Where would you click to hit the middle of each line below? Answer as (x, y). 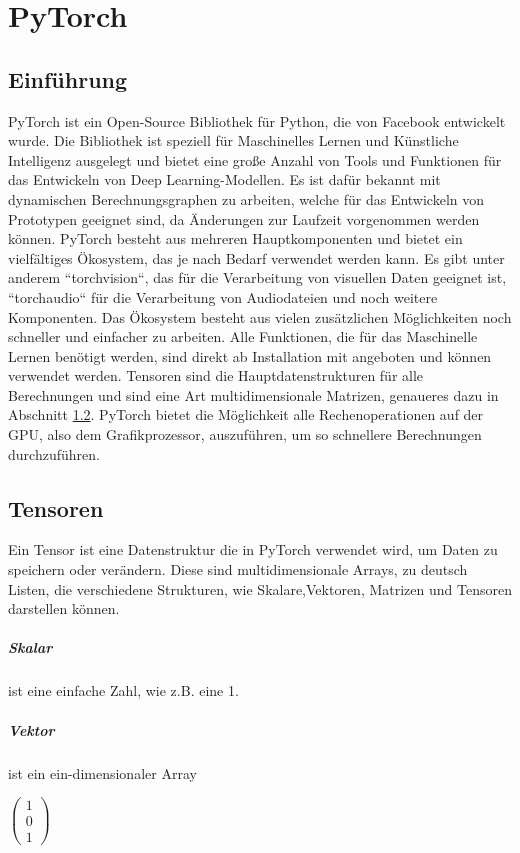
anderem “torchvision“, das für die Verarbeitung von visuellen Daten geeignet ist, (257, 277)
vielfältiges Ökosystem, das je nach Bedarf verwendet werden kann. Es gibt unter (256, 257)
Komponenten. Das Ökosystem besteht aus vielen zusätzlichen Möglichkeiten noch (260, 316)
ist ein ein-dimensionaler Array (102, 772)
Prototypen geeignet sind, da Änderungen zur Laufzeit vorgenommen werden (244, 218)
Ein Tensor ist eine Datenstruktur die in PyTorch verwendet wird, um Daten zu (253, 549)
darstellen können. (64, 608)
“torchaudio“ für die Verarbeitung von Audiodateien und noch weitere (223, 296)
